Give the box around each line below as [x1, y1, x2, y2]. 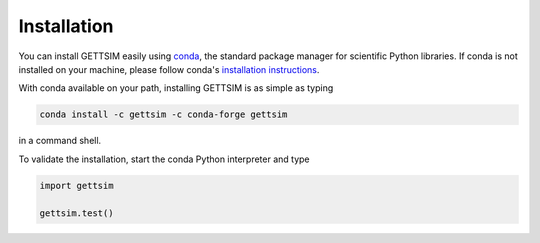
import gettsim [39, 180, 114, 191]
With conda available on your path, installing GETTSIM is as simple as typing [18, 82, 334, 94]
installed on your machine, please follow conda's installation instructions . [18, 63, 320, 75]
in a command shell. [18, 135, 102, 147]
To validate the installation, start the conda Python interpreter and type [18, 153, 310, 165]
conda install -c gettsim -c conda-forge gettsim [39, 109, 288, 120]
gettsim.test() [39, 208, 114, 219]
